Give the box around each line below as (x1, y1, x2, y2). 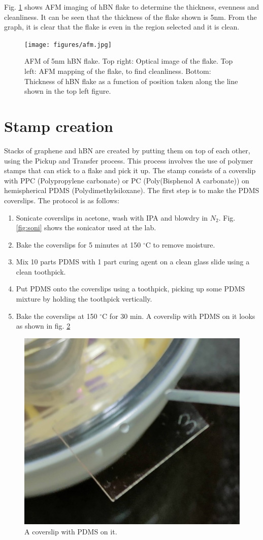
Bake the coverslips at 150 (16, 310, 97, 321)
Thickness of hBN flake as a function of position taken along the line (24, 75, 238, 86)
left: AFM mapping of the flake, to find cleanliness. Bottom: (24, 66, 211, 76)
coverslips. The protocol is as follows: (4, 195, 119, 205)
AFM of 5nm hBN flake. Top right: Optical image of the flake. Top (24, 56, 233, 66)
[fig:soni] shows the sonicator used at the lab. (16, 222, 156, 233)
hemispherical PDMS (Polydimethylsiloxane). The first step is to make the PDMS (4, 185, 259, 196)
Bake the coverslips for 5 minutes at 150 (16, 239, 141, 250)
